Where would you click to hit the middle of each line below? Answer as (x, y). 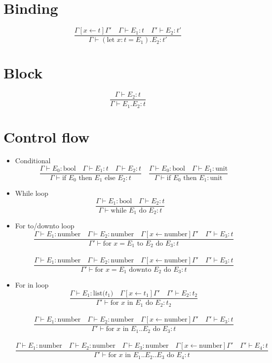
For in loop (32, 285)
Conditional (33, 160)
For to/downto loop (45, 226)
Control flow (47, 137)
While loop (32, 193)
